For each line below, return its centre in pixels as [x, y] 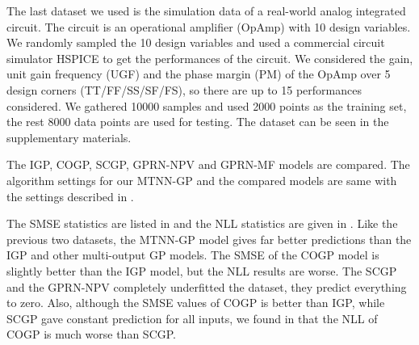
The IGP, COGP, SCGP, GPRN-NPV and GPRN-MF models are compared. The [208, 164]
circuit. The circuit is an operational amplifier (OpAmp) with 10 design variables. [209, 26]
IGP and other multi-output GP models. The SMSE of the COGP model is [193, 255]
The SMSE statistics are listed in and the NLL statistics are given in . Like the [202, 223]
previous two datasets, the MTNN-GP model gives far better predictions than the [209, 239]
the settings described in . [70, 196]
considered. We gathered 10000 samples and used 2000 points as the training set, [207, 105]
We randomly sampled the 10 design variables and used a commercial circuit [196, 42]
